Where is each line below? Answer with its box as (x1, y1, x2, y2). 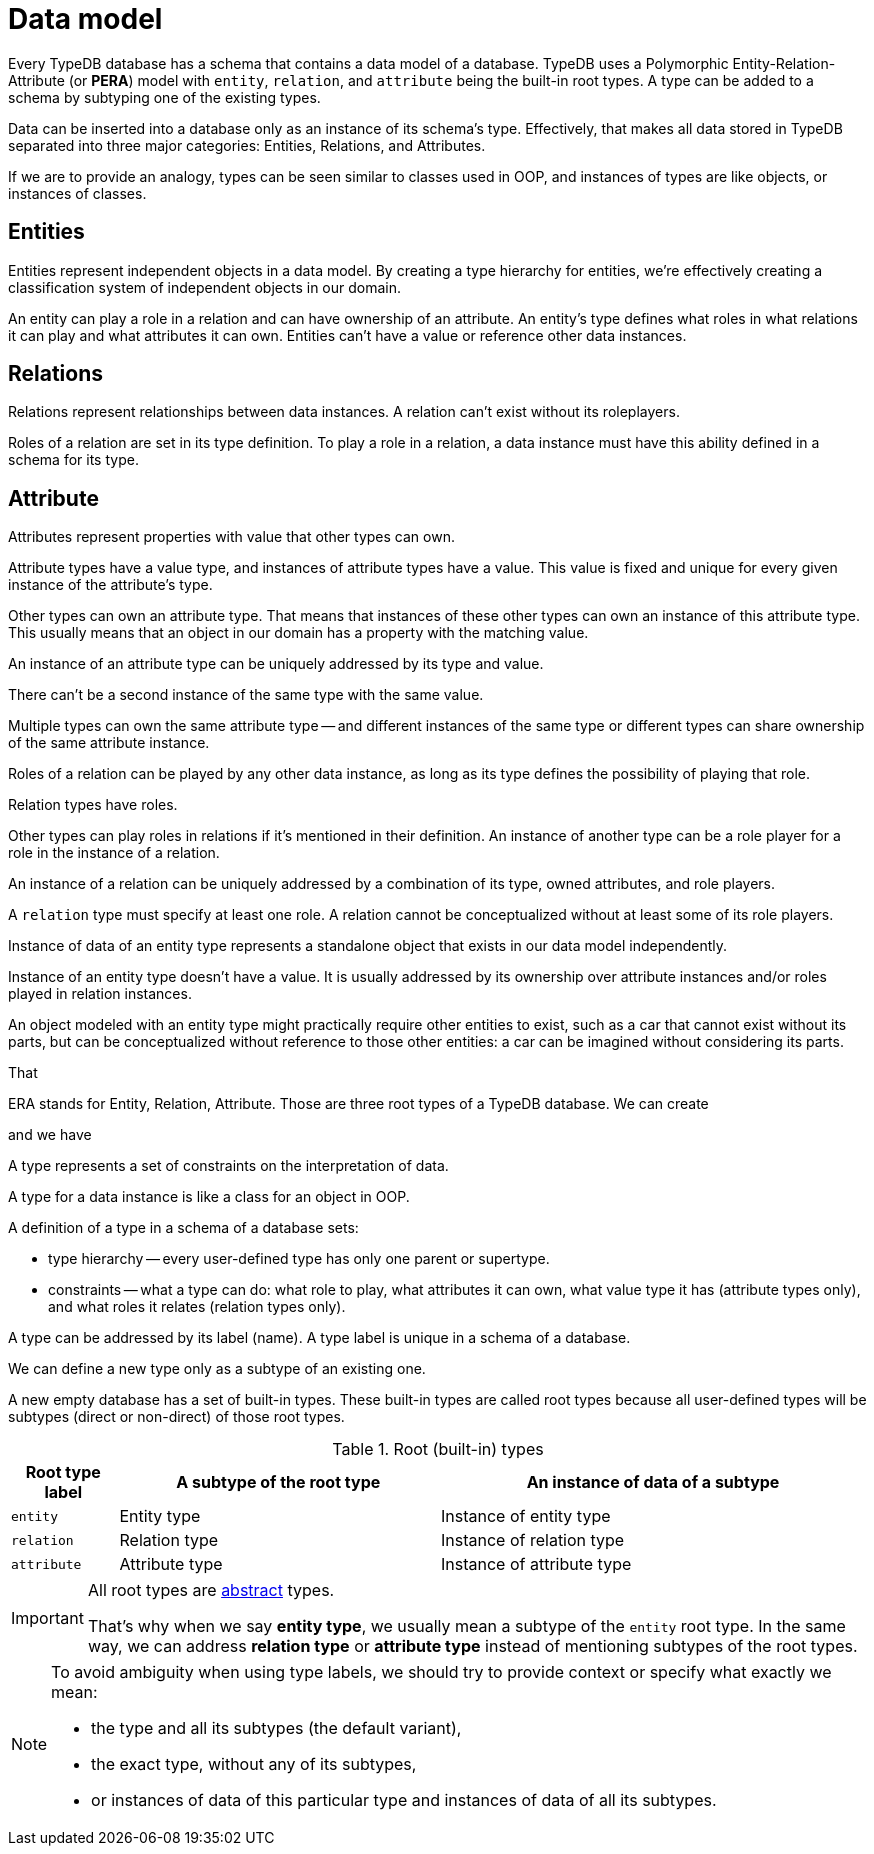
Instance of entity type (441, 1506, 611, 1527)
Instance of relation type (441, 1530, 625, 1551)
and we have (8, 1126, 92, 1144)
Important (11, 1608, 84, 1629)
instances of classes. (8, 184, 147, 202)
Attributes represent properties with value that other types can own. (8, 528, 455, 546)
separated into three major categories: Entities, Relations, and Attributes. (8, 136, 486, 154)
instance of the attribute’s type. (8, 576, 213, 594)
